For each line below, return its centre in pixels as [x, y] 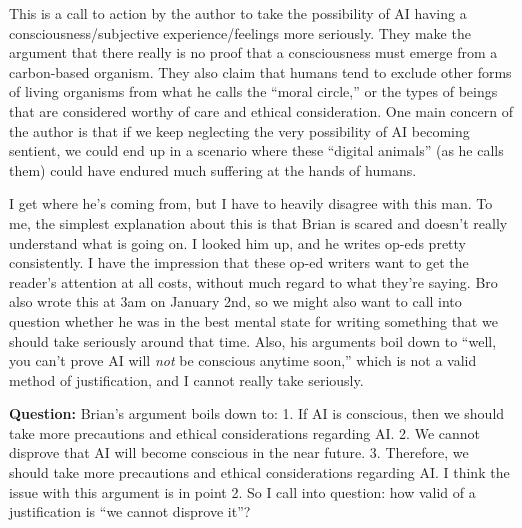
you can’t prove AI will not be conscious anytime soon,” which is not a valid [243, 360]
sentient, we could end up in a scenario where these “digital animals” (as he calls [256, 150]
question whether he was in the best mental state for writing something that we [253, 320]
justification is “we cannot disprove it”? [130, 511]
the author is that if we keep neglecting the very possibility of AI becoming [239, 130]
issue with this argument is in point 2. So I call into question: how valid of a [242, 491]
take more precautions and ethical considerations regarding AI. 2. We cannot [244, 432]
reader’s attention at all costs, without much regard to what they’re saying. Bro [253, 281]
